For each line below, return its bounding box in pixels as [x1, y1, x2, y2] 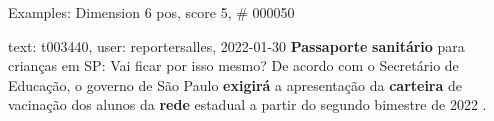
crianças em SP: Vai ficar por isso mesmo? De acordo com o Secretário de [8, 55, 459, 76]
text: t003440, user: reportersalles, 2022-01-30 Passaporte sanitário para [8, 35, 465, 56]
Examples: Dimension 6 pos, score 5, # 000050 [8, 2, 295, 22]
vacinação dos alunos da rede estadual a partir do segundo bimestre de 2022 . [8, 94, 487, 115]
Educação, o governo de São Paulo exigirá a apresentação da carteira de [8, 74, 463, 95]
